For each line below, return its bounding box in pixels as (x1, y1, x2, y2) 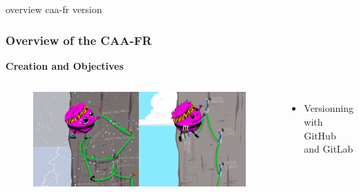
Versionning (304, 101, 353, 115)
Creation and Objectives (6, 58, 124, 73)
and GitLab (304, 142, 353, 156)
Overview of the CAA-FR (6, 31, 152, 48)
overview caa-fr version (6, 2, 102, 16)
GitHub (304, 128, 336, 142)
